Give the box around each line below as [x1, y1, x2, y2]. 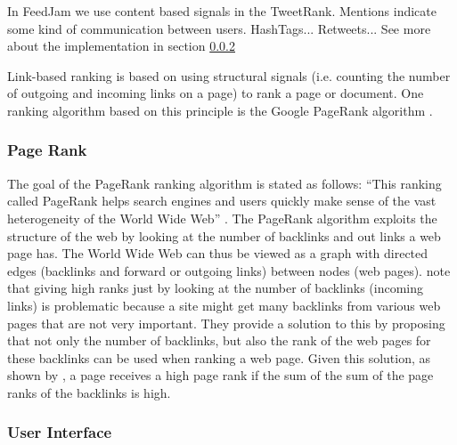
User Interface [7, 421, 112, 443]
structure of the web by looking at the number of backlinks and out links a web [7, 226, 441, 245]
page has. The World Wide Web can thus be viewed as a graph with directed [7, 244, 428, 263]
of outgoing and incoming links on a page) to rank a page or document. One [7, 84, 424, 102]
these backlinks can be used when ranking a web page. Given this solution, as [7, 348, 431, 367]
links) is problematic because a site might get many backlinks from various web [7, 295, 441, 314]
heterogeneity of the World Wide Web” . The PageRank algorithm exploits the [7, 208, 437, 227]
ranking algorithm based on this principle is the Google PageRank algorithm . [7, 101, 433, 119]
